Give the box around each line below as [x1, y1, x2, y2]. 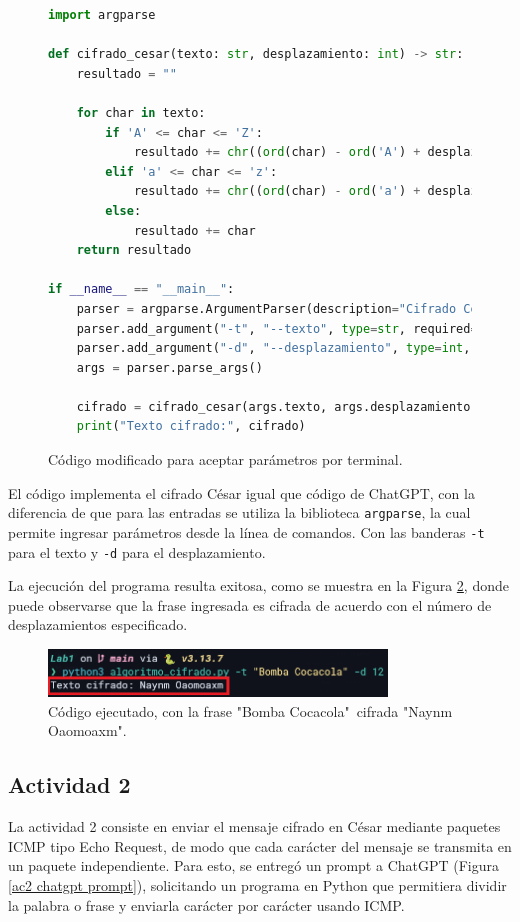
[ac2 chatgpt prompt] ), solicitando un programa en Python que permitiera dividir [8, 874, 507, 895]
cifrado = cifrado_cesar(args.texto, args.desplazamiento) [76, 399, 478, 414]
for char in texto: [76, 105, 206, 120]
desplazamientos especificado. [8, 614, 188, 635]
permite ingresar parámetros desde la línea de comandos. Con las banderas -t [8, 521, 485, 542]
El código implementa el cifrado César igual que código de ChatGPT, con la [8, 482, 475, 503]
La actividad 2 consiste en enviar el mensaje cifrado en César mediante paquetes [8, 816, 501, 837]
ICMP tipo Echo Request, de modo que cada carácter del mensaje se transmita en [8, 835, 512, 856]
